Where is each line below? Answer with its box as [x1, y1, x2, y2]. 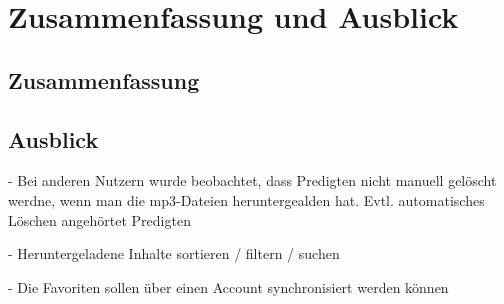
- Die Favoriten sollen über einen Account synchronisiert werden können [8, 276, 449, 297]
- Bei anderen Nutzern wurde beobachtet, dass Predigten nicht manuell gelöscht [8, 170, 497, 191]
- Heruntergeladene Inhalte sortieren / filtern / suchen [8, 243, 340, 264]
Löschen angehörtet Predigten [8, 209, 191, 230]
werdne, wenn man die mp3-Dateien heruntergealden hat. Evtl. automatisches [8, 189, 485, 210]
